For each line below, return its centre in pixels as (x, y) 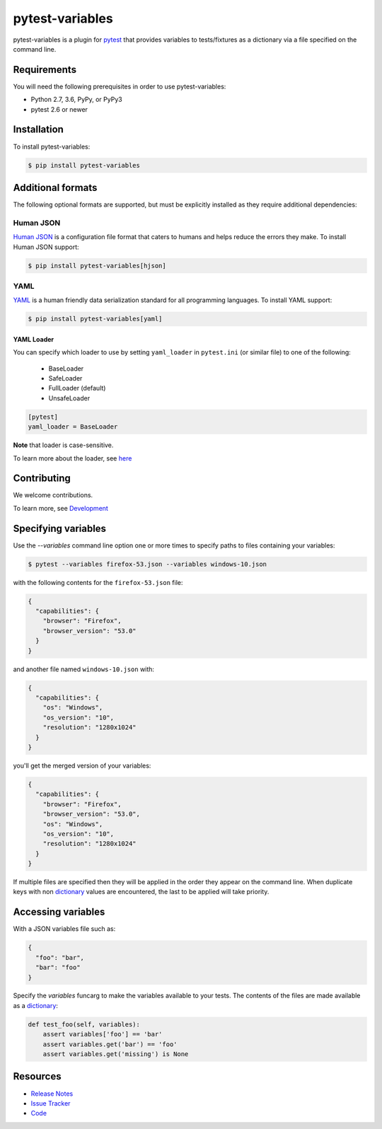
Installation (38, 130)
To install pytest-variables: (52, 146)
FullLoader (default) (77, 388)
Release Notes (52, 1094)
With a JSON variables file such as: (64, 929)
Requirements (45, 70)
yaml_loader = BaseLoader (73, 427)
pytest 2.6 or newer (59, 109)
